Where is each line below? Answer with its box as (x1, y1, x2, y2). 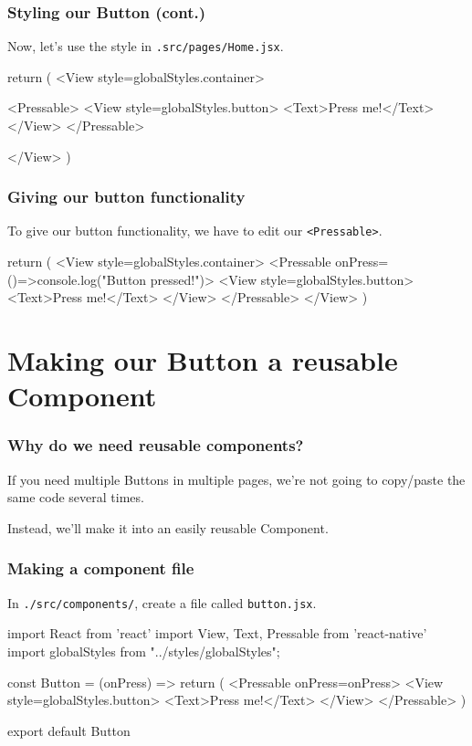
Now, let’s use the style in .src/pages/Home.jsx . (7, 37, 284, 56)
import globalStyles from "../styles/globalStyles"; (7, 641, 280, 660)
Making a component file (7, 557, 194, 580)
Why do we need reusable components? (7, 434, 304, 457)
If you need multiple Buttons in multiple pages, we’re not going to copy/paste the (7, 469, 466, 489)
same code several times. (7, 488, 144, 507)
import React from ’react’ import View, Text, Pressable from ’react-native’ (7, 624, 427, 643)
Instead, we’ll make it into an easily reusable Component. (7, 518, 329, 537)
